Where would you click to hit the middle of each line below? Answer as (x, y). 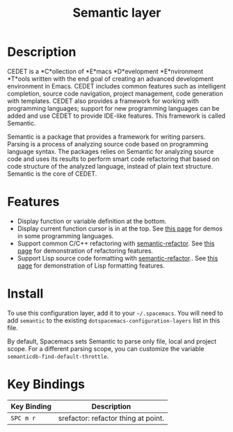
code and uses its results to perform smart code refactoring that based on (113, 159)
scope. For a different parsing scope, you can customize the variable (106, 348)
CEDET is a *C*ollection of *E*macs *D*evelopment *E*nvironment (105, 71)
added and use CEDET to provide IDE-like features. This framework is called (116, 116)
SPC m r (23, 418)
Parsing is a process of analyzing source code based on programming (108, 144)
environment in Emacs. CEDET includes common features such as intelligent (116, 86)
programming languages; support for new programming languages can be (113, 108)
